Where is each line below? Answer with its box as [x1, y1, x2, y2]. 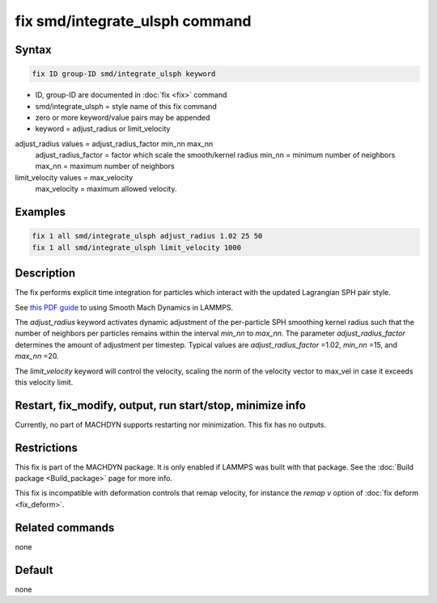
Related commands [15, 521, 115, 534]
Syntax [15, 43, 52, 57]
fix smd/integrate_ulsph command [15, 12, 252, 30]
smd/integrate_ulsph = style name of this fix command [35, 101, 218, 111]
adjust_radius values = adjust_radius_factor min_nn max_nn [15, 138, 214, 149]
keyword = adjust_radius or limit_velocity [35, 124, 171, 133]
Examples [15, 205, 66, 219]
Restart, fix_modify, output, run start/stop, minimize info [15, 398, 307, 412]
